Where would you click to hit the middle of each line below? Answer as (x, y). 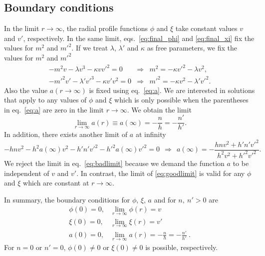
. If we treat (90, 48)
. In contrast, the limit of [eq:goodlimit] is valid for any (161, 173)
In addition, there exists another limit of (66, 134)
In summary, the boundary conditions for (67, 199)
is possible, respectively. (182, 247)
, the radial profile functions (105, 28)
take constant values (206, 28)
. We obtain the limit (159, 109)
